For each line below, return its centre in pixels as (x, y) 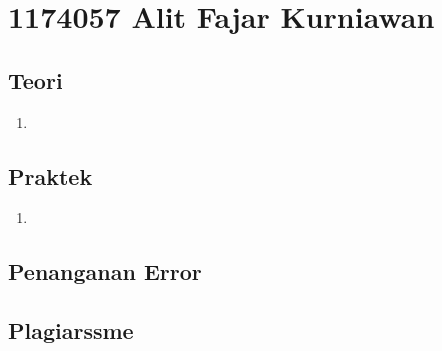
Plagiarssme (71, 330)
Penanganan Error (105, 271)
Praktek (50, 175)
